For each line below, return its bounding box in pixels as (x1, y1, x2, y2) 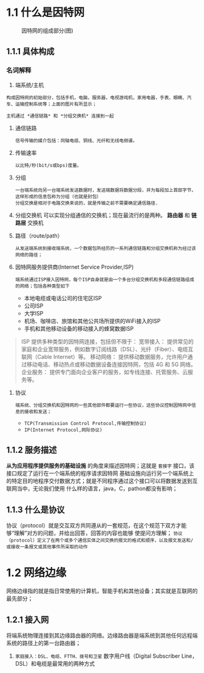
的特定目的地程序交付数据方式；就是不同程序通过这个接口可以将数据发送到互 (6, 477, 198, 485)
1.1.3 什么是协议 (6, 504, 65, 515)
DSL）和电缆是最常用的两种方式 (15, 660, 95, 667)
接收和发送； (24, 409, 52, 415)
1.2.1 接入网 (6, 615, 49, 625)
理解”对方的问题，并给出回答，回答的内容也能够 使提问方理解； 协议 (14, 529, 183, 537)
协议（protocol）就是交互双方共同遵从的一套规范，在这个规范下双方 (6, 522, 176, 529)
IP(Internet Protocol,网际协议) (24, 427, 103, 433)
